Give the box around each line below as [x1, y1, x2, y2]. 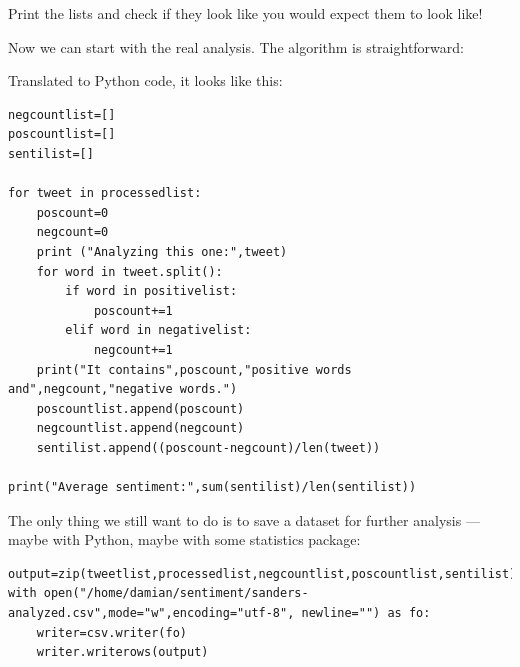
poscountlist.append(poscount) [36, 401, 245, 416]
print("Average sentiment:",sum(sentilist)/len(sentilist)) [8, 480, 417, 495]
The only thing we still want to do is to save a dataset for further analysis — [8, 509, 480, 530]
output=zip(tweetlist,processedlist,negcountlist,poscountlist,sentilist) [8, 566, 517, 581]
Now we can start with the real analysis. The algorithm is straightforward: [8, 36, 464, 57]
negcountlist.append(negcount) [36, 421, 245, 436]
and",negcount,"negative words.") [8, 382, 238, 397]
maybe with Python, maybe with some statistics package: [8, 529, 361, 550]
